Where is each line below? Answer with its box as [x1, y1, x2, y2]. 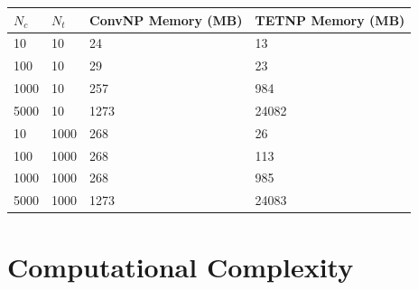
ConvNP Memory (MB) [89, 10, 243, 29]
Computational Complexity [7, 248, 354, 285]
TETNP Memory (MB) [255, 10, 405, 29]
